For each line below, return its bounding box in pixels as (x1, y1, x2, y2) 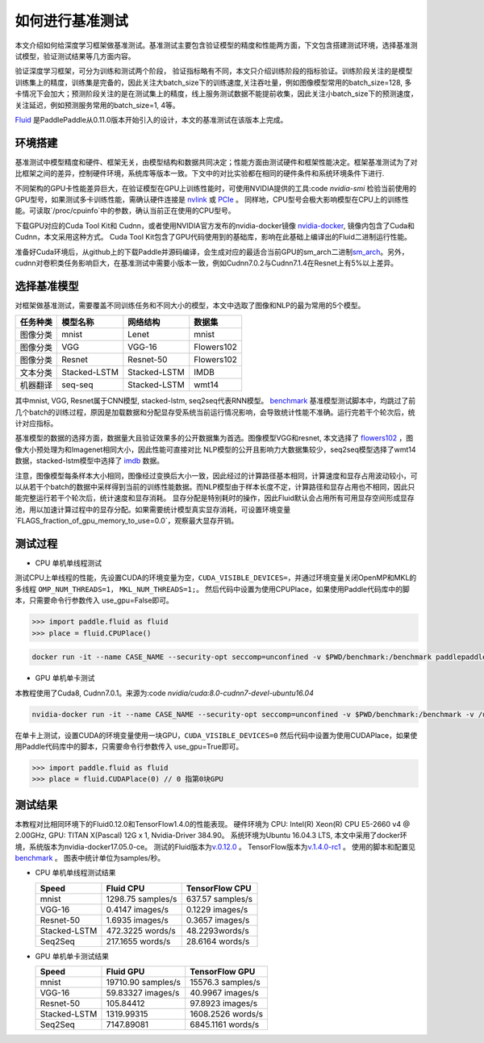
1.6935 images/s (106, 914, 169, 925)
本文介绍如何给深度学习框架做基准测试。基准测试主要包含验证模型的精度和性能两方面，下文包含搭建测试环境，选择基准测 (15, 40, 418, 50)
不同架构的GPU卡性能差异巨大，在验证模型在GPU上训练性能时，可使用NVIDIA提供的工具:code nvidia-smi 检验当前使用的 (15, 183, 417, 193)
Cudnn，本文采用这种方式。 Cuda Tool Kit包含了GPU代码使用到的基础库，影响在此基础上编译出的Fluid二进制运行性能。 (15, 232, 411, 242)
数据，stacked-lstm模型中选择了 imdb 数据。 (15, 456, 165, 465)
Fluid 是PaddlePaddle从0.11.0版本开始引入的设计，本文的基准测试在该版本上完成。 (15, 115, 288, 124)
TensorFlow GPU (190, 966, 256, 978)
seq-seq (61, 379, 94, 390)
